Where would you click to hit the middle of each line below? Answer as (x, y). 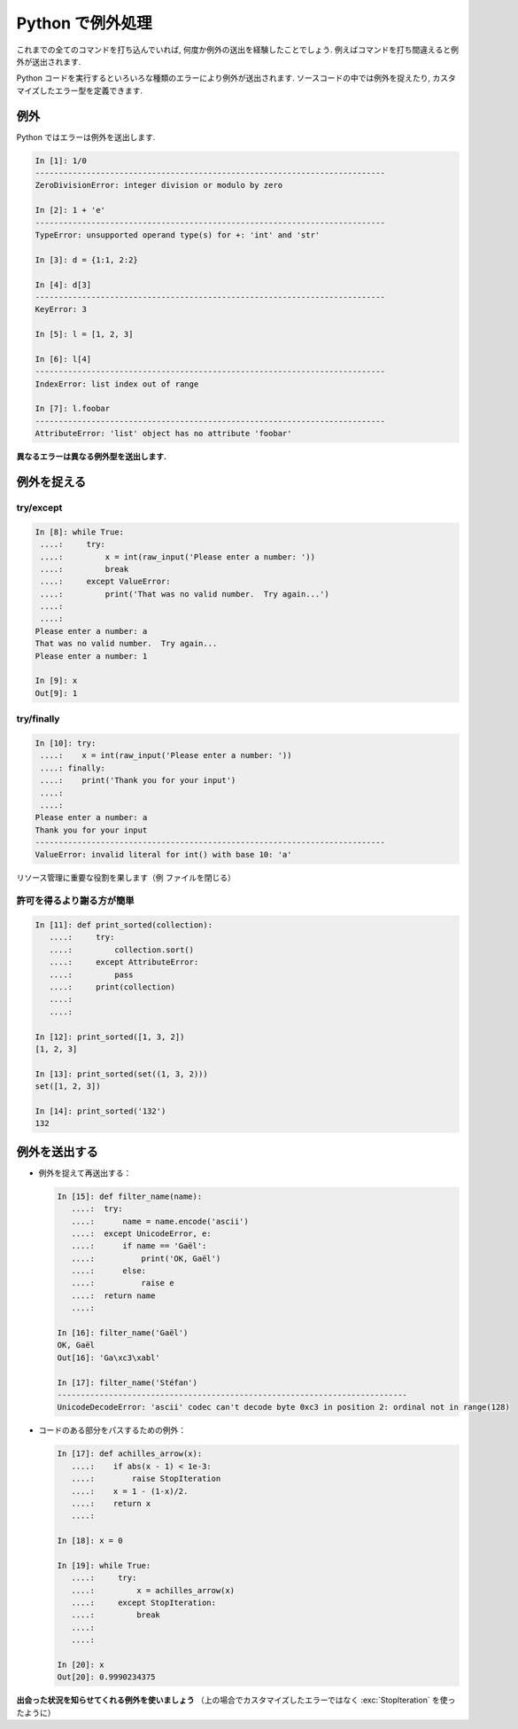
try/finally (38, 719)
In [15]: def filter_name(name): (130, 1196)
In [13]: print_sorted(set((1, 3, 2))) (121, 1074)
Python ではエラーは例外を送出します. (86, 137)
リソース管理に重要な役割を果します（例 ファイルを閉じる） (126, 878)
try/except (39, 507)
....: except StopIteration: (144, 1603)
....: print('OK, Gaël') (146, 1258)
